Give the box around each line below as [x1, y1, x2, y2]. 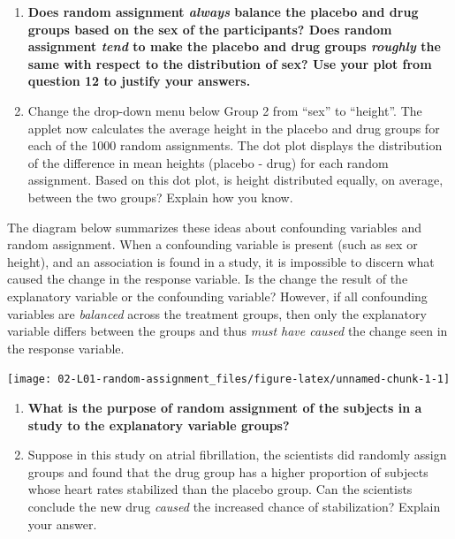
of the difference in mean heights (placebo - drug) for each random [27, 153, 389, 171]
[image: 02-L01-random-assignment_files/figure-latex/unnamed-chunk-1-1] [7, 373, 451, 386]
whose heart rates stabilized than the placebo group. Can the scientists [27, 480, 413, 498]
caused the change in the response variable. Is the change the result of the [7, 269, 408, 288]
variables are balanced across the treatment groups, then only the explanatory [7, 304, 427, 323]
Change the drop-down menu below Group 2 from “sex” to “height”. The [27, 101, 422, 119]
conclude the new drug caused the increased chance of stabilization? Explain [27, 497, 441, 515]
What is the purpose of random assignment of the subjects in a [27, 398, 422, 416]
